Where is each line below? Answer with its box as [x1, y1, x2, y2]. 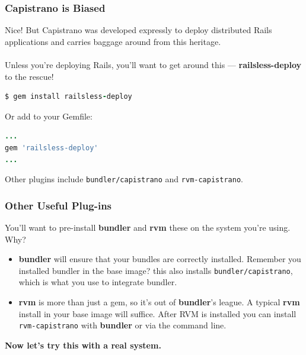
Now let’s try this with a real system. [5, 338, 161, 351]
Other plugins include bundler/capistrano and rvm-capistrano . [5, 173, 243, 185]
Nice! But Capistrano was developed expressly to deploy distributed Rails [5, 24, 272, 36]
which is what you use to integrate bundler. [18, 276, 177, 288]
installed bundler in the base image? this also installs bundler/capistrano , [18, 264, 293, 276]
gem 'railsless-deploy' [5, 143, 98, 152]
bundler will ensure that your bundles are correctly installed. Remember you [18, 253, 301, 265]
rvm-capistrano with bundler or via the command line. [18, 319, 227, 331]
